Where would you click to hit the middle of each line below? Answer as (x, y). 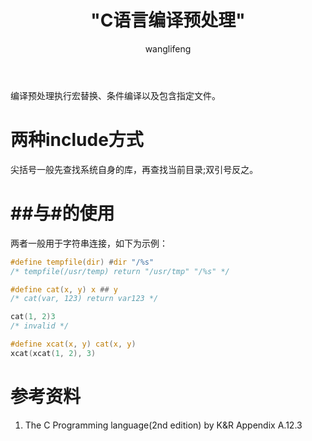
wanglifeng (168, 48)
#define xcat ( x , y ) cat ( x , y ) (73, 344)
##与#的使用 (62, 213)
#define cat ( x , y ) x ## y (64, 289)
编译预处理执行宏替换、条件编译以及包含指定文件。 (115, 95)
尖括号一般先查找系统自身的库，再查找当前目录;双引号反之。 (134, 169)
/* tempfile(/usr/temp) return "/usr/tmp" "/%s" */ (120, 271)
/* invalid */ (40, 326)
